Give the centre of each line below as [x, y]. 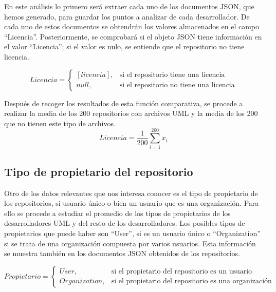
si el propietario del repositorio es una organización [191, 281]
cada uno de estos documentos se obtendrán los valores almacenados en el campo [132, 26]
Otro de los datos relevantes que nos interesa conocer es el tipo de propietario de [131, 193]
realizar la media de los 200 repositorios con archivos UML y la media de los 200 [131, 113]
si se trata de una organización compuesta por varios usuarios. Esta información [130, 243]
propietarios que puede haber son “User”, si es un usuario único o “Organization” [132, 233]
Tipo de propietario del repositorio [99, 171]
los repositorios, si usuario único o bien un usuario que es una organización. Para [132, 203]
